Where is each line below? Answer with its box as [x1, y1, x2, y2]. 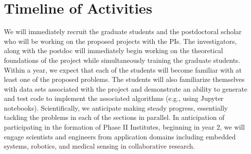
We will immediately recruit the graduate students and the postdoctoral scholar [4, 26, 242, 37]
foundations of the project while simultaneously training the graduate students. [4, 55, 240, 65]
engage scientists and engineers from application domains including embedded [4, 131, 236, 141]
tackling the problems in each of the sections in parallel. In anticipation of [4, 112, 225, 122]
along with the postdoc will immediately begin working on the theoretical [4, 45, 223, 56]
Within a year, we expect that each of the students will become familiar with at [4, 64, 242, 75]
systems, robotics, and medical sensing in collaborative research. [4, 141, 195, 151]
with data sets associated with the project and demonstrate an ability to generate [4, 83, 248, 94]
